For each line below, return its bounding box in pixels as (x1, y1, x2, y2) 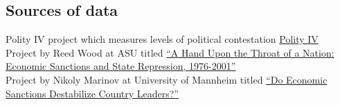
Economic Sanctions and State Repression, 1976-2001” (6, 59, 236, 73)
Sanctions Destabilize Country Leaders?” (6, 86, 179, 100)
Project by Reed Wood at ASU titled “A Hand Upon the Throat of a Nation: (6, 45, 334, 59)
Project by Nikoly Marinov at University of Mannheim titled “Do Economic (6, 72, 328, 86)
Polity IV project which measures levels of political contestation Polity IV (6, 32, 319, 46)
